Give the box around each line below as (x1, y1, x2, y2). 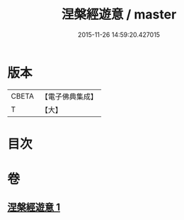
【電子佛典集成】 (40, 92, 98, 101)
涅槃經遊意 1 (7, 202, 61, 214)
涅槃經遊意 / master (61, 6, 177, 23)
